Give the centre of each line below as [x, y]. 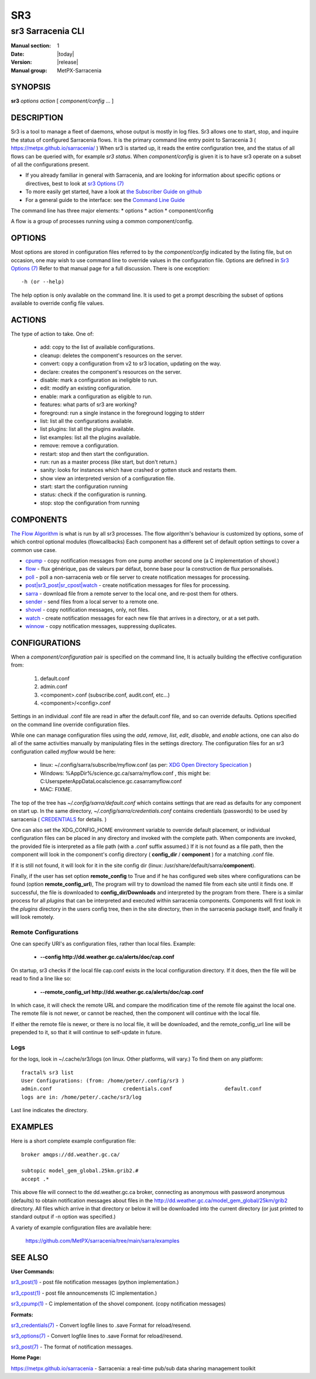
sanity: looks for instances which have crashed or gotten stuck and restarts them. [138, 470]
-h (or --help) [43, 282]
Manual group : [29, 70]
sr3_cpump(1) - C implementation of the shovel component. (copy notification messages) [118, 1304]
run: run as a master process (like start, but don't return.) [109, 462]
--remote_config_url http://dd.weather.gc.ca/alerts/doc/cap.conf [122, 992]
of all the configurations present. [50, 164]
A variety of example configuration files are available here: [81, 1227]
